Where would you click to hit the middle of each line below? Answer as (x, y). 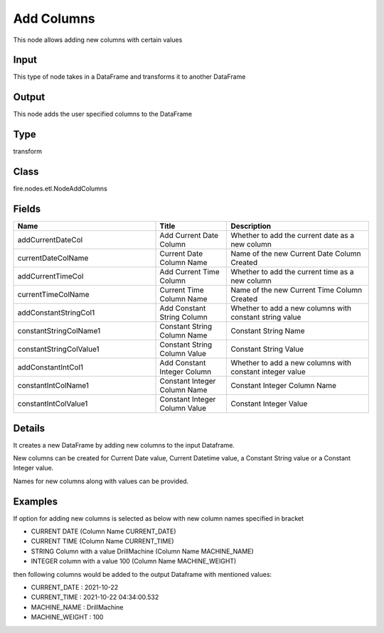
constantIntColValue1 (53, 404)
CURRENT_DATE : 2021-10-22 (75, 588)
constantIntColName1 (53, 386)
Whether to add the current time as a (293, 272)
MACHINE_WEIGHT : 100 (67, 617)
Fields (27, 209)
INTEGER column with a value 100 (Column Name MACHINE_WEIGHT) (134, 561)
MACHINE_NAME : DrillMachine (77, 607)
